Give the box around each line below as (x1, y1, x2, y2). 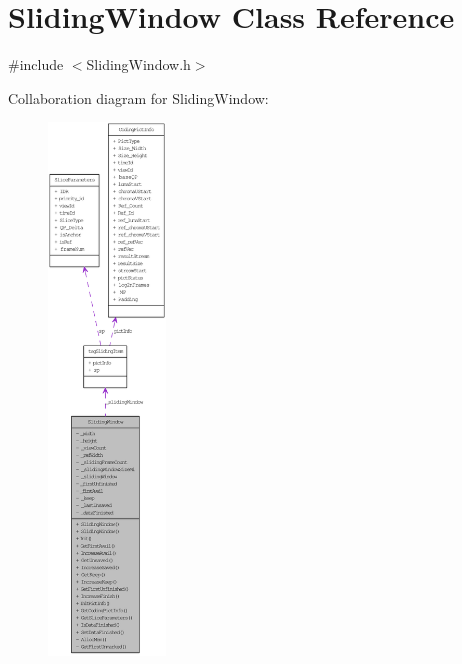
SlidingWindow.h (86, 54, 191, 75)
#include (8, 54, 64, 75)
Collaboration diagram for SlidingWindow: (8, 87, 269, 108)
